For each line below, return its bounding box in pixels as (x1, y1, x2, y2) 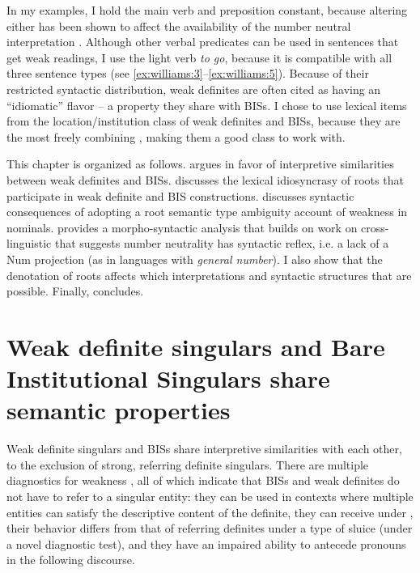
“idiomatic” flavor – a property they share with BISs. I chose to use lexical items (6, 96, 407, 113)
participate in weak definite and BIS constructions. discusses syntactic (6, 187, 354, 204)
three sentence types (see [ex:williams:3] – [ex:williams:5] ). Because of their (6, 65, 369, 82)
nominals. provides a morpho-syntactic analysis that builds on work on (6, 219, 358, 236)
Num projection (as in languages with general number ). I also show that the (6, 250, 383, 267)
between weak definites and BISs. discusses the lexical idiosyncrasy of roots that (6, 171, 404, 188)
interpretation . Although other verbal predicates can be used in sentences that (6, 33, 399, 50)
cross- (361, 219, 389, 236)
